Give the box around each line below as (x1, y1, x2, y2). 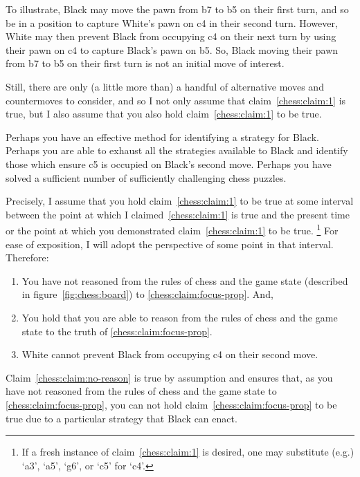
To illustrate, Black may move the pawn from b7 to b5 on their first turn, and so (6, 2, 349, 16)
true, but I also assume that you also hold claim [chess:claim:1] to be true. (6, 106, 322, 121)
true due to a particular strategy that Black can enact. (6, 411, 237, 425)
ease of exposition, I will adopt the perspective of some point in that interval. (6, 236, 334, 251)
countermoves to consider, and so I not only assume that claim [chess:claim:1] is (6, 93, 346, 107)
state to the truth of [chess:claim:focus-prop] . (21, 324, 213, 338)
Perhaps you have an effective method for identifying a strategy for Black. (6, 129, 319, 144)
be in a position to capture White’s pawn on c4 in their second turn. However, (6, 15, 338, 30)
